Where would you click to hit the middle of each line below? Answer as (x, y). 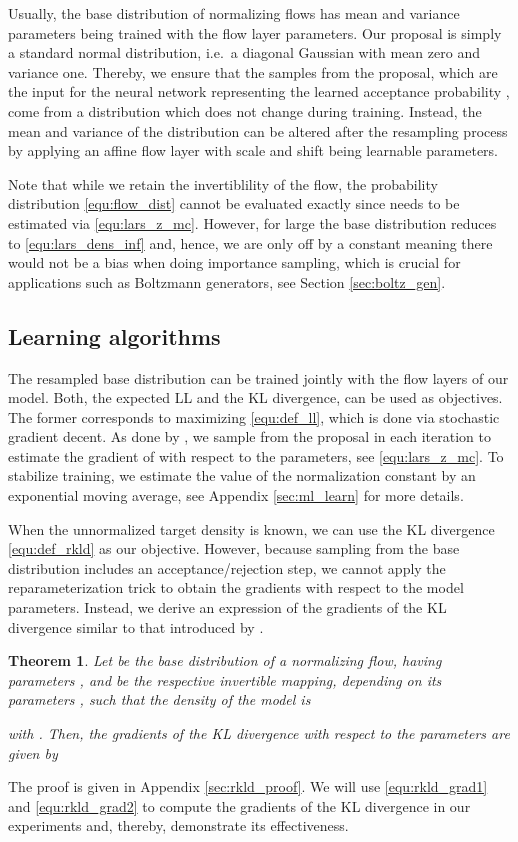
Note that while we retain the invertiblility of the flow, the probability (223, 183)
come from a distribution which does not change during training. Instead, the (245, 110)
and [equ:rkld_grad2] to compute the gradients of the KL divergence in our (239, 805)
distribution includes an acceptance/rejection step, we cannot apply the (227, 567)
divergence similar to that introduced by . (136, 626)
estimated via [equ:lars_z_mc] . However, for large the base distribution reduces (252, 222)
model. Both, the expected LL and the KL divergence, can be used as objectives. (255, 397)
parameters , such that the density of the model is (159, 699)
